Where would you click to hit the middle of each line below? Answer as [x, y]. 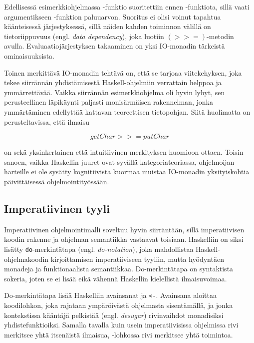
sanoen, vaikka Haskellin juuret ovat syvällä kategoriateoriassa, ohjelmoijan [119, 161]
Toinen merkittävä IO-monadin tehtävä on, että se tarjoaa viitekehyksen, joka [123, 72]
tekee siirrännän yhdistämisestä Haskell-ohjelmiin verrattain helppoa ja [113, 82]
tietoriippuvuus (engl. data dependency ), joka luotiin [84, 36]
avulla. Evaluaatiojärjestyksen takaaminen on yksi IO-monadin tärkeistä [115, 46]
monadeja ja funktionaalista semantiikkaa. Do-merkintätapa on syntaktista [119, 269]
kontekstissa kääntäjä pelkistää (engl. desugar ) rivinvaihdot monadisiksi [114, 315]
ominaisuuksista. [29, 55]
